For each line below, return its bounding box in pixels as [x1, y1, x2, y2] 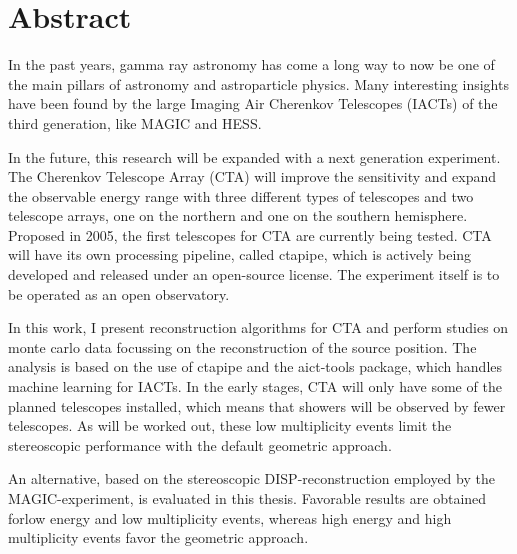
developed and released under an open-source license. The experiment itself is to [8, 264, 500, 285]
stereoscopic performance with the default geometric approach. [8, 434, 392, 455]
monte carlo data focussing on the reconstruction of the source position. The [8, 336, 477, 357]
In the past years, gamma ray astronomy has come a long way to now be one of [8, 54, 495, 75]
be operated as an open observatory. [8, 283, 230, 304]
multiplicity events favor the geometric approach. [8, 527, 309, 548]
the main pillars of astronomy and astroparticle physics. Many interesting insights [8, 73, 509, 94]
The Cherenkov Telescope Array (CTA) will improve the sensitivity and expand [8, 166, 497, 187]
